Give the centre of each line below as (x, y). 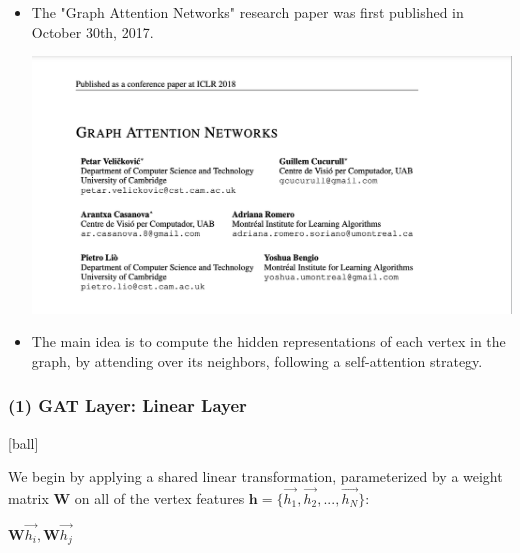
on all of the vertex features (159, 498)
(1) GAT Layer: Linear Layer (127, 405)
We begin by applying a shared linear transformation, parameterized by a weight (255, 476)
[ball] (23, 442)
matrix (28, 498)
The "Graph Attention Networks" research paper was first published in (247, 12)
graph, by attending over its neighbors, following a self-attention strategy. (257, 360)
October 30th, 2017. (92, 31)
